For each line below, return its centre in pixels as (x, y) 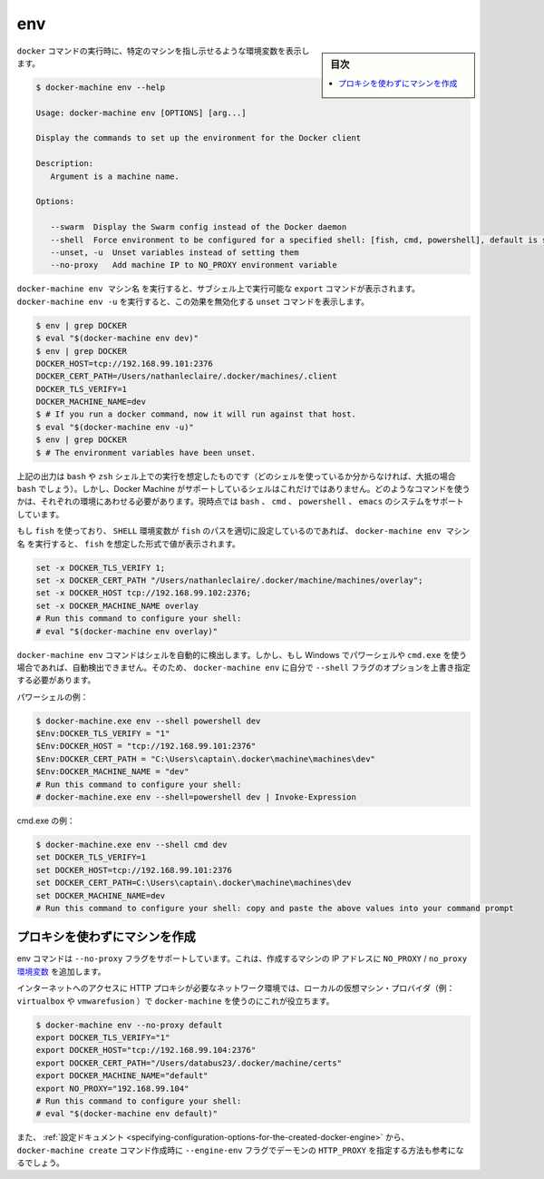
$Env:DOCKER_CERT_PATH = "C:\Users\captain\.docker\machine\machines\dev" (206, 759)
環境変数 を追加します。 (61, 971)
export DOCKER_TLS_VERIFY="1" (103, 1037)
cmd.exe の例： (46, 820)
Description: (65, 164)
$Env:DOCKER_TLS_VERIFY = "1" (103, 734)
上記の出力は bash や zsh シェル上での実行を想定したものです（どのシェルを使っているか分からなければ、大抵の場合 (237, 476)
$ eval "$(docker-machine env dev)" (117, 339)
